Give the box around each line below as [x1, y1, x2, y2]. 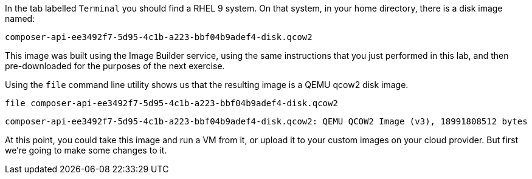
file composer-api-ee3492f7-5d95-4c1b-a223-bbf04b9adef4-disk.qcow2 [5, 98, 338, 108]
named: [5, 13, 35, 24]
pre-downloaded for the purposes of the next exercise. [5, 61, 225, 71]
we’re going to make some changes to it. [5, 145, 167, 155]
